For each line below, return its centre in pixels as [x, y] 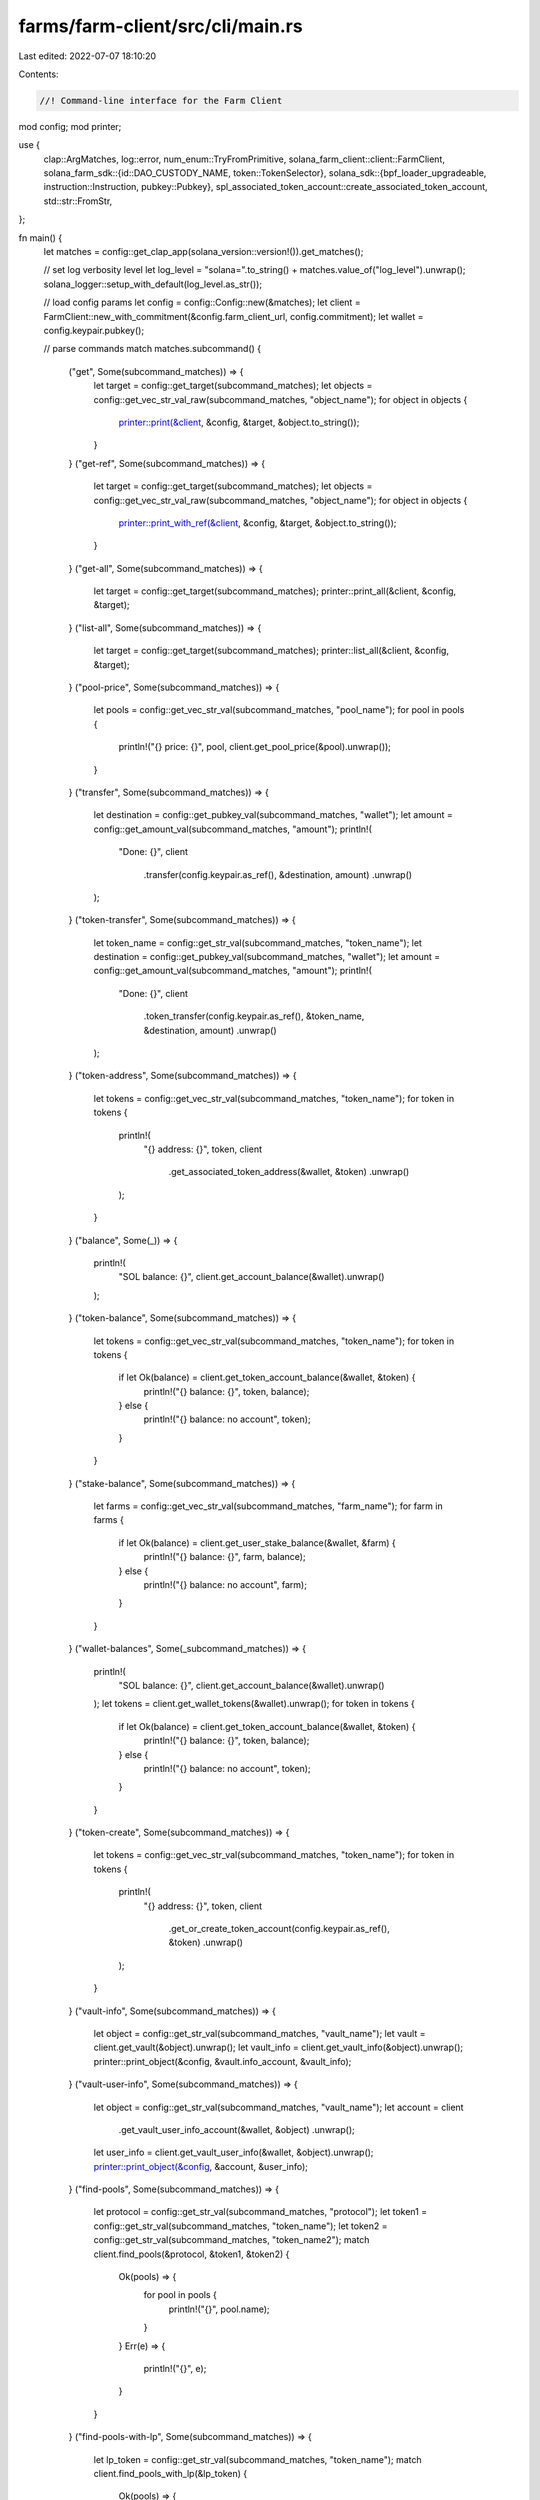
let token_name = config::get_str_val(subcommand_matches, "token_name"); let [257, 942]
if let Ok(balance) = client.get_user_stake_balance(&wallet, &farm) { [257, 1542]
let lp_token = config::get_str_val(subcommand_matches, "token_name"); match [257, 2459]
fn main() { [40, 237]
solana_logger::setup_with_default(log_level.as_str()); [153, 284]
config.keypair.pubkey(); [94, 330]
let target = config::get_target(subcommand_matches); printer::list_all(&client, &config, [271, 651]
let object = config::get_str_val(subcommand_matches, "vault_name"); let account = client [278, 2107]
